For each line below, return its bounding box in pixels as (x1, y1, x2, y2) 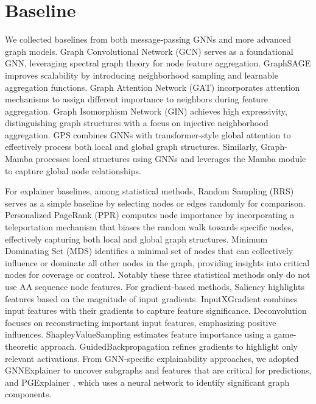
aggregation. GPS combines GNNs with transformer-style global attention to (5, 128, 291, 141)
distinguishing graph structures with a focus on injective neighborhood (5, 116, 269, 129)
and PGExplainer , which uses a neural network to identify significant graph (5, 375, 290, 388)
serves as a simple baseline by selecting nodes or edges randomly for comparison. (5, 196, 306, 209)
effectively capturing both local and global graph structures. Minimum (5, 232, 268, 245)
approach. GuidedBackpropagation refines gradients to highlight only (40, 339, 298, 352)
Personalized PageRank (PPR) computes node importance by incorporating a (5, 208, 295, 221)
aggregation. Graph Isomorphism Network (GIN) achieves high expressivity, (5, 104, 287, 117)
